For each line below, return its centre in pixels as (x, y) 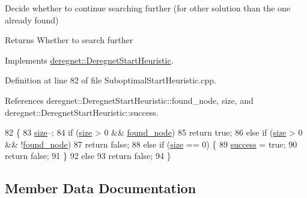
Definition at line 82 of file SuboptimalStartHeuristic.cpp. (111, 80)
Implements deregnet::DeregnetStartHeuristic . (89, 60)
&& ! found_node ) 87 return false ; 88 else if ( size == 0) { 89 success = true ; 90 (151, 144)
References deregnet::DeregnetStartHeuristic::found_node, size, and (129, 100)
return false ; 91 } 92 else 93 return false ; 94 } (88, 156)
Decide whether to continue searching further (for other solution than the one (148, 8)
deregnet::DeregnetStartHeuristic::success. (82, 112)
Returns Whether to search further (69, 40)
